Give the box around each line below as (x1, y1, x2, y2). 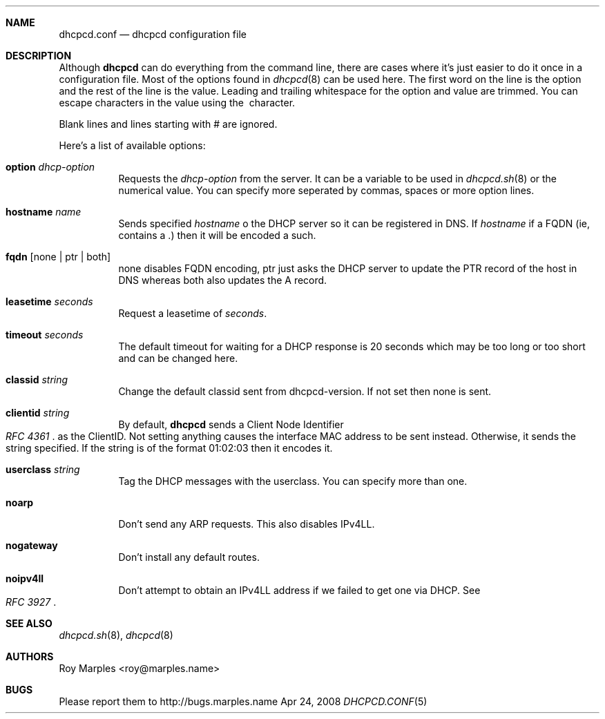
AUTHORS (6, 651, 54, 662)
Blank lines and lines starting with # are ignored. (59, 118, 278, 130)
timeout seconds (6, 329, 84, 341)
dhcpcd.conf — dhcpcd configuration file (59, 28, 247, 40)
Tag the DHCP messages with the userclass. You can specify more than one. (118, 475, 468, 487)
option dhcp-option (6, 161, 95, 173)
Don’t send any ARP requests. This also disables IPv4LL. (118, 518, 375, 530)
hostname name (6, 206, 81, 218)
